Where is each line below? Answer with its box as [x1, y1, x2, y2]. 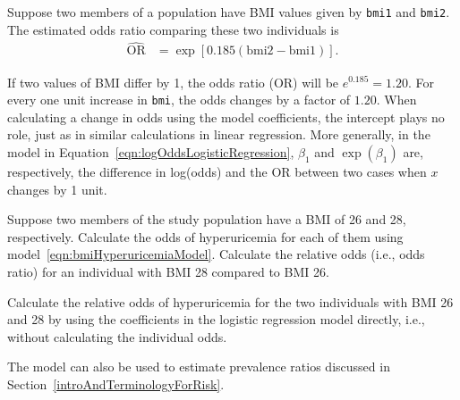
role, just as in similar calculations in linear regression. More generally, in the [7, 125, 430, 144]
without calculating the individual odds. [7, 327, 227, 346]
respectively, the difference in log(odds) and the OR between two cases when [7, 162, 427, 180]
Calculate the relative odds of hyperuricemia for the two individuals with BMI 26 [7, 292, 454, 311]
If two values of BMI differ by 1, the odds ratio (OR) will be [7, 72, 339, 91]
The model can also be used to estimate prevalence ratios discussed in [7, 357, 390, 376]
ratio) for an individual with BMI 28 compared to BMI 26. [7, 262, 329, 280]
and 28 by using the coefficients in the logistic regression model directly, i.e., [7, 310, 425, 329]
